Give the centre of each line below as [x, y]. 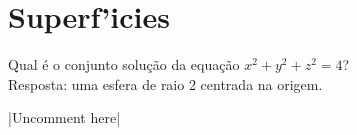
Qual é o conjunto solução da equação [124, 64]
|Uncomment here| [64, 117]
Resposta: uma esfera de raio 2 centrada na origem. [165, 83]
